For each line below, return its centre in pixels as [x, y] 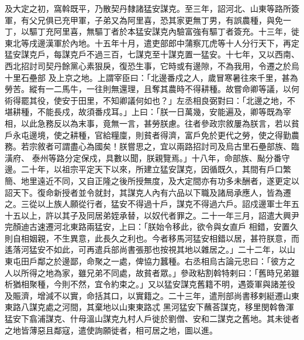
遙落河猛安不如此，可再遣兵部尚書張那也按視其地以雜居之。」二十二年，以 [146, 249]
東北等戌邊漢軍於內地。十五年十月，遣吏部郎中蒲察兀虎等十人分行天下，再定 [152, 42]
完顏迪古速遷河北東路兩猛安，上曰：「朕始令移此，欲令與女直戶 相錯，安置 [147, 227]
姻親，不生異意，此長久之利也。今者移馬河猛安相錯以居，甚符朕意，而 [164, 238]
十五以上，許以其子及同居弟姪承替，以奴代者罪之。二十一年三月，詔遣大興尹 [152, 215]
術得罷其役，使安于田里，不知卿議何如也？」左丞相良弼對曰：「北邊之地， [146, 100]
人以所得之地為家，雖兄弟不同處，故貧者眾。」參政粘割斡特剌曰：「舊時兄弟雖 [152, 272]
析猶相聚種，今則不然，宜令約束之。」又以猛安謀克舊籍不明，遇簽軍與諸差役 [150, 284]
